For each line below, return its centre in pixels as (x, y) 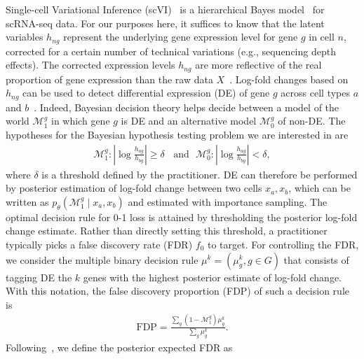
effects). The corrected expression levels (90, 65)
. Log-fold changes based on (289, 79)
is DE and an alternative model (189, 121)
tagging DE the (39, 277)
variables (25, 37)
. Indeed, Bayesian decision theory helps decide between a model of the (187, 107)
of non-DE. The (312, 121)
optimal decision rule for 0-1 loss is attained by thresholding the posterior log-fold (182, 217)
